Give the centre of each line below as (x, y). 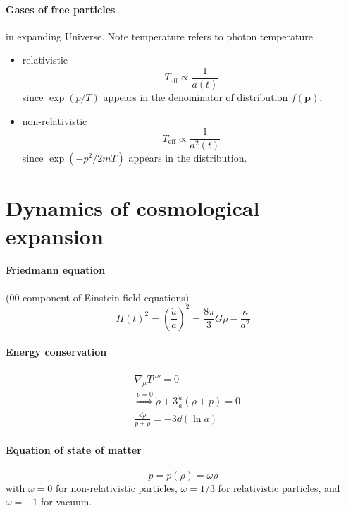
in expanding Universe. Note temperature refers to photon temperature (160, 36)
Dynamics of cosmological (133, 208)
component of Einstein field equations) (106, 297)
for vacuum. (66, 501)
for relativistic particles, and (279, 487)
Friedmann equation (56, 270)
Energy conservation (56, 352)
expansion (55, 235)
